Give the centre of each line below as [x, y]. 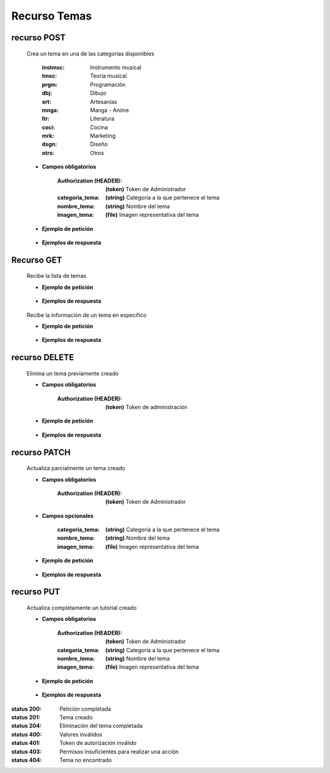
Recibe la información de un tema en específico [86, 315]
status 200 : [27, 709]
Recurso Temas [52, 16]
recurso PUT [36, 592]
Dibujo [98, 93]
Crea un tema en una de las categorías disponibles [90, 53]
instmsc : [53, 67]
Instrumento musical [116, 67]
